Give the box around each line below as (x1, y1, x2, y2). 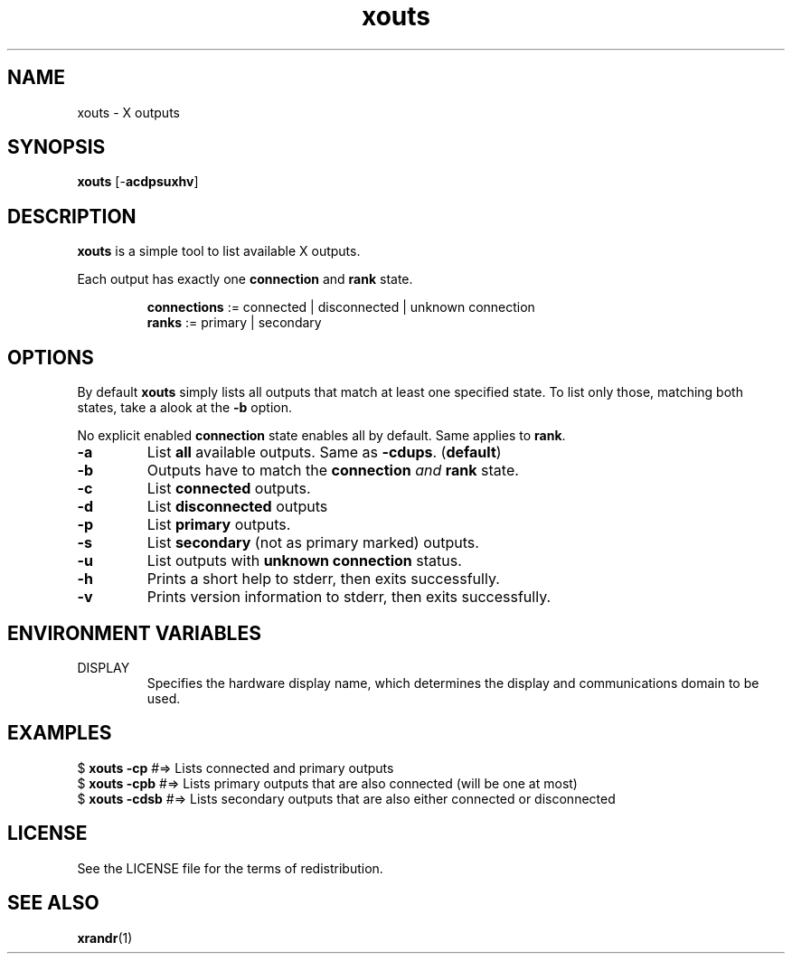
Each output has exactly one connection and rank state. (77, 271, 413, 287)
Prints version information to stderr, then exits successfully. (146, 588, 552, 607)
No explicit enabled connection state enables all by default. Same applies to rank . (77, 428, 566, 444)
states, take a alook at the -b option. (77, 400, 292, 416)
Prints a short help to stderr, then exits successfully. (146, 570, 500, 589)
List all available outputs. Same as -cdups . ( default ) (146, 443, 502, 462)
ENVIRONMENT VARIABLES (7, 621, 261, 645)
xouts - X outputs (77, 104, 180, 120)
